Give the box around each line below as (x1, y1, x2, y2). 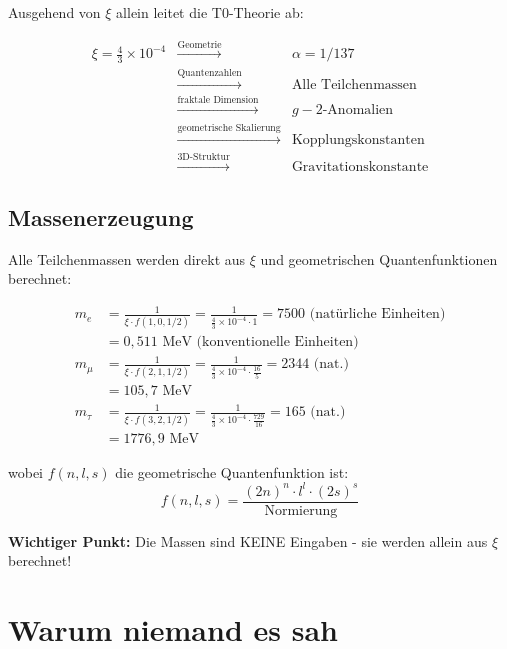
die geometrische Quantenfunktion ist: (115, 461, 349, 482)
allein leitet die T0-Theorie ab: (116, 2, 304, 22)
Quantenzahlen (177, 68, 242, 79)
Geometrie (177, 39, 222, 50)
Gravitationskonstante (291, 159, 429, 174)
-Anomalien (322, 102, 394, 117)
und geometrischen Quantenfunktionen (260, 248, 498, 269)
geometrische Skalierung (177, 122, 281, 133)
